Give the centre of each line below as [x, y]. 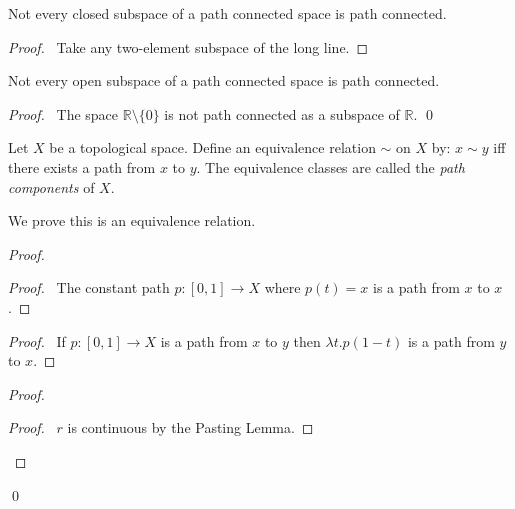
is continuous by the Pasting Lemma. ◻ [190, 427]
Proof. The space [63, 113]
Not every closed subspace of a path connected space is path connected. [227, 13]
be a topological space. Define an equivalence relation [212, 147]
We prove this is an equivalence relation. [132, 220]
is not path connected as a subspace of [282, 113]
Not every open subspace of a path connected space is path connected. [224, 80]
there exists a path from [82, 166]
